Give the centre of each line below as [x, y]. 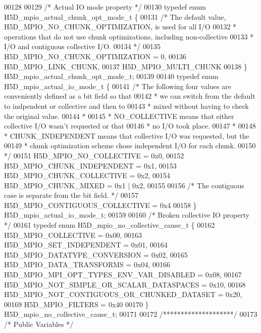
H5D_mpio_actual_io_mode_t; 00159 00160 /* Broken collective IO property [127, 215]
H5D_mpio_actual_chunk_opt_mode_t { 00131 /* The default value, [115, 16]
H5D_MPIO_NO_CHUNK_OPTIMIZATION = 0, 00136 [95, 56]
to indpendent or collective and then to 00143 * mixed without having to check [126, 106]
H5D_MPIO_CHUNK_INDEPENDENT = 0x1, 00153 [90, 165]
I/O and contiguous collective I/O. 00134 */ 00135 [83, 46]
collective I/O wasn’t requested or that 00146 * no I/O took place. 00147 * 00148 [130, 126]
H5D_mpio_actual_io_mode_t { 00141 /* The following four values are [118, 86]
